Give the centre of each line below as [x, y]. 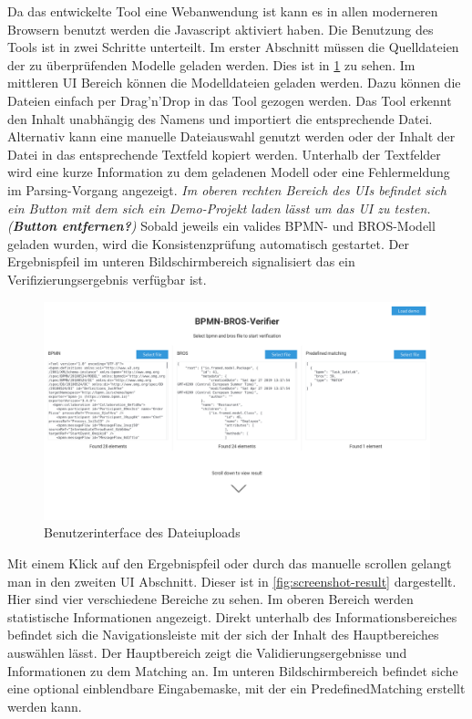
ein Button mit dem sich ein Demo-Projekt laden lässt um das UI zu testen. [219, 208]
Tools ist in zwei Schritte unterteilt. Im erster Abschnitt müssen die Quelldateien [233, 47]
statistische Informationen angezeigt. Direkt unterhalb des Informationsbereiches [232, 616]
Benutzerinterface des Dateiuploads [142, 532]
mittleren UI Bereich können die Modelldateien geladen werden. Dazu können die [234, 83]
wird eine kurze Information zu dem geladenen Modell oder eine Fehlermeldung [229, 172]
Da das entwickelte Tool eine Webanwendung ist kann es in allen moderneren [223, 11]
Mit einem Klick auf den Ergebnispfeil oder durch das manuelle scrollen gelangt [230, 563]
